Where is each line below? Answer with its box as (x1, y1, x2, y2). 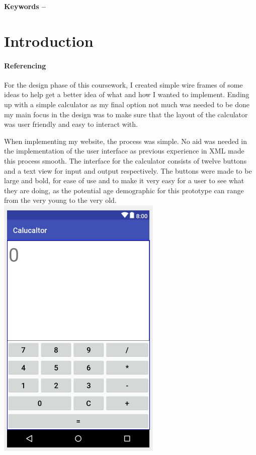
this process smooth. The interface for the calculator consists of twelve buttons (4, 155, 247, 166)
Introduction (4, 30, 94, 51)
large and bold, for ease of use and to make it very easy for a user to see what (4, 175, 244, 186)
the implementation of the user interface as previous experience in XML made (4, 145, 244, 156)
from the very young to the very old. (4, 195, 117, 205)
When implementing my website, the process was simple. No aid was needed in (4, 135, 247, 146)
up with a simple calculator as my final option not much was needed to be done (4, 99, 249, 109)
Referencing (4, 60, 46, 70)
